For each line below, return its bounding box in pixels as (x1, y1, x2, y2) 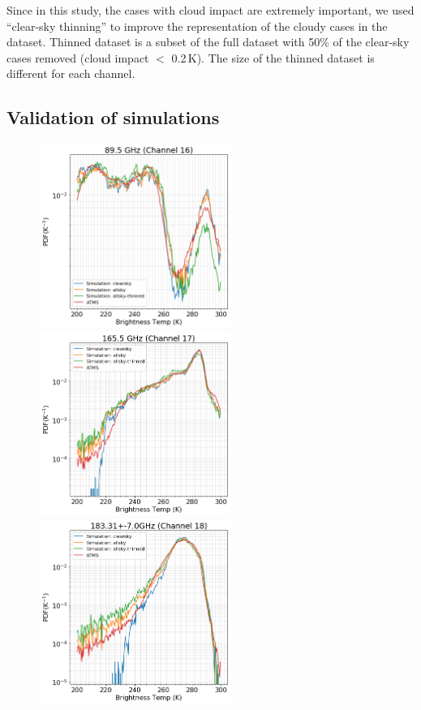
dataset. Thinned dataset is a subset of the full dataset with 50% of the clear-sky (6, 33, 410, 50)
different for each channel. (6, 65, 135, 82)
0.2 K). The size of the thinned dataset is (171, 49, 375, 66)
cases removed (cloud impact (6, 49, 149, 66)
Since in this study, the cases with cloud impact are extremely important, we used (6, 2, 415, 18)
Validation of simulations (6, 105, 220, 130)
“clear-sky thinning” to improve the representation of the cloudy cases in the (6, 17, 388, 34)
